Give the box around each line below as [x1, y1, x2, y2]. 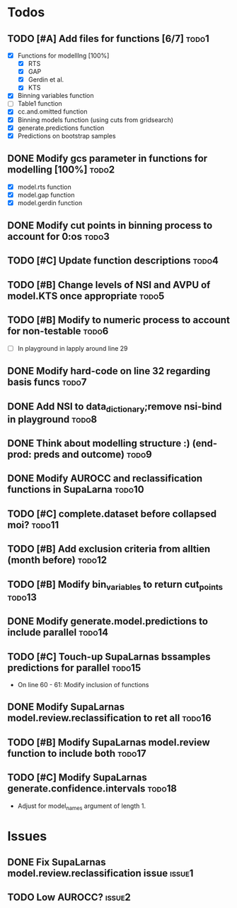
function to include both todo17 [7, 747, 146, 760]
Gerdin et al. [28, 75, 64, 84]
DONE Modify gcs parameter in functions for [7, 153, 208, 165]
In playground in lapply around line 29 [17, 344, 129, 352]
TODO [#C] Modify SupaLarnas [7, 772, 147, 784]
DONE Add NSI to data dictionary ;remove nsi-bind [7, 400, 222, 414]
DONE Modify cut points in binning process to [7, 219, 213, 231]
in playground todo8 [7, 413, 98, 425]
